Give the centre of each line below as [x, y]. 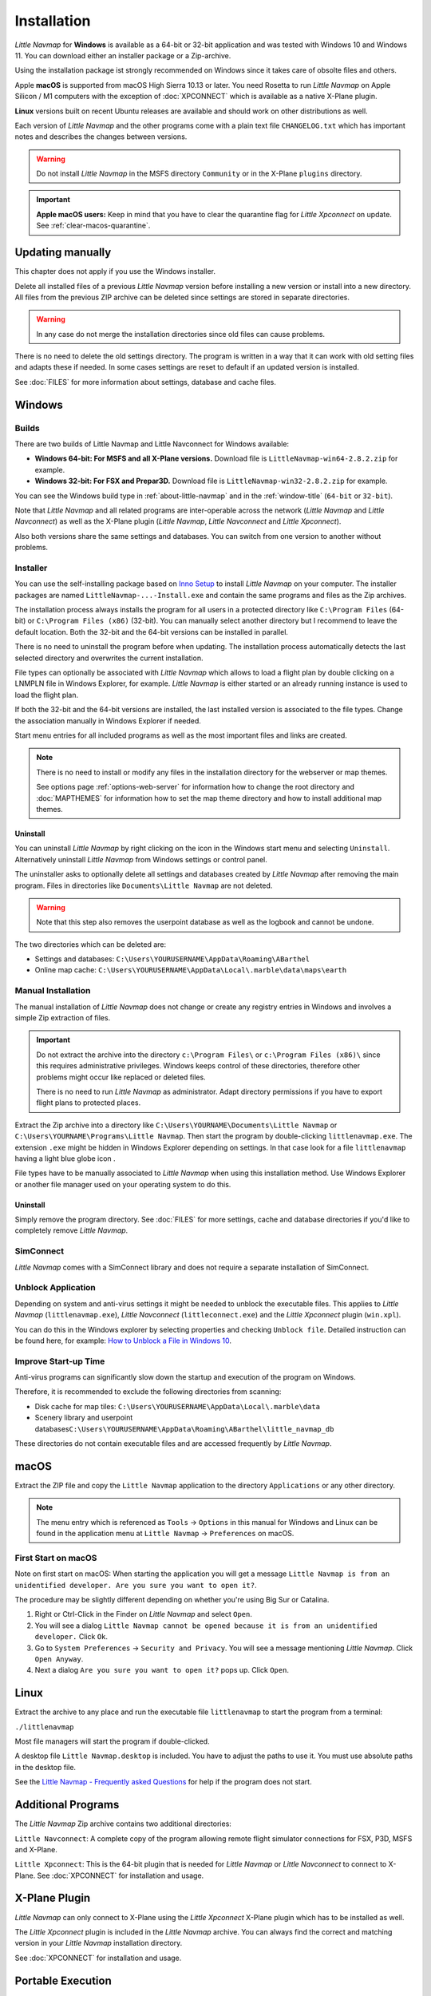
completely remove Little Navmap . [71, 1230]
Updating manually [63, 253]
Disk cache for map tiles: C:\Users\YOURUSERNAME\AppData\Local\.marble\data [178, 1406]
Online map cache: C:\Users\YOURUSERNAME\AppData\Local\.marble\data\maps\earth [191, 970]
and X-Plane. [36, 1849]
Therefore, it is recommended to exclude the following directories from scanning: [148, 1392]
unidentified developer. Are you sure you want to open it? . [136, 1585]
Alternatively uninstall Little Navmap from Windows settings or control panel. [141, 859]
